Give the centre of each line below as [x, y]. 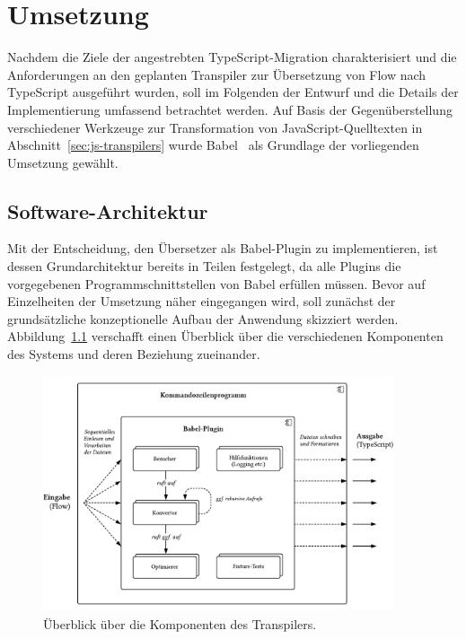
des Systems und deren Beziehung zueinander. [134, 354]
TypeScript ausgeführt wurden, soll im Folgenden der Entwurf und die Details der [233, 92]
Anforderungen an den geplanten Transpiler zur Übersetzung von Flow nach [217, 74]
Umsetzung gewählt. [63, 162]
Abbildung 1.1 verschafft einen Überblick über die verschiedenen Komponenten [225, 336]
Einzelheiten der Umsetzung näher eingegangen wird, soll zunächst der [202, 301]
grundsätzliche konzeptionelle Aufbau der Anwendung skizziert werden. [203, 318]
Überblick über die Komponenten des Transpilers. [180, 624]
